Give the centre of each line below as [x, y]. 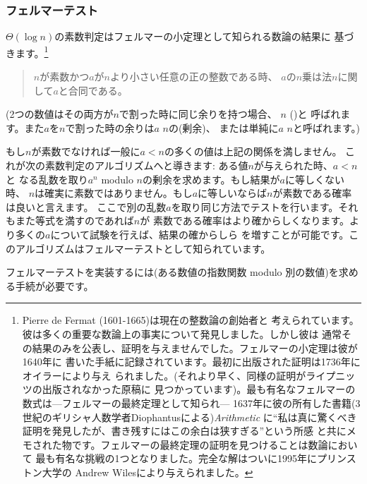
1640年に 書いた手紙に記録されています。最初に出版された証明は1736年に [191, 362]
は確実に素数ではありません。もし [114, 193]
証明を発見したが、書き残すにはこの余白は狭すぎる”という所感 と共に [184, 431]
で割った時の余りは [110, 127]
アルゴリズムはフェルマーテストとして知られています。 [143, 248]
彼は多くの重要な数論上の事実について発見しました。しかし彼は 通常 [182, 333]
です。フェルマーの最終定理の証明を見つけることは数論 [200, 444]
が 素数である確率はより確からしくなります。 [245, 220]
